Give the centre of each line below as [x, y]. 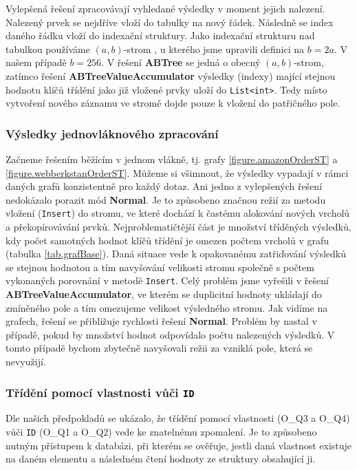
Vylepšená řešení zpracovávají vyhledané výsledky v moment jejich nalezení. [165, 8]
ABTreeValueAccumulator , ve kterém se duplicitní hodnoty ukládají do [164, 294]
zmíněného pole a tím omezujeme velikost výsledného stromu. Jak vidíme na [167, 307]
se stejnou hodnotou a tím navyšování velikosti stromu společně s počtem [160, 267]
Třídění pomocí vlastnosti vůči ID [100, 392]
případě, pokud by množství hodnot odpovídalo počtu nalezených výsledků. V [170, 334]
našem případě [36, 62]
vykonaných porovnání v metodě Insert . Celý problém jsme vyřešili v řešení [167, 280]
